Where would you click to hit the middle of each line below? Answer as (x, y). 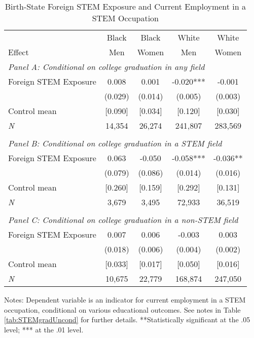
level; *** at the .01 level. (44, 329)
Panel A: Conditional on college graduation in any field (106, 67)
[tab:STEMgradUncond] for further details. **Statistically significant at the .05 (127, 320)
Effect (19, 52)
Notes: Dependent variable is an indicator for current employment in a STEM (125, 299)
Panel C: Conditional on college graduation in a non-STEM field (123, 220)
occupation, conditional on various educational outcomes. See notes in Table (122, 309)
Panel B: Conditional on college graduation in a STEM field (115, 143)
